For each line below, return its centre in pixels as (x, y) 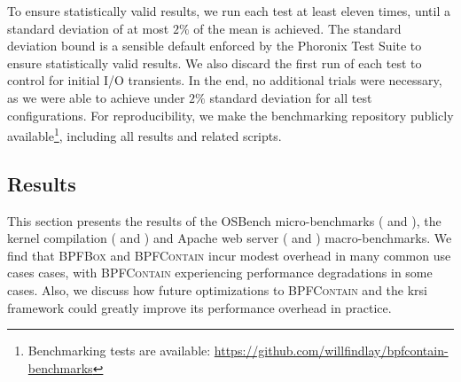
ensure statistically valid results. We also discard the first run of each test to (215, 62)
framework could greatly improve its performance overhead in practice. (199, 307)
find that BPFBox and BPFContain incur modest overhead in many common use (229, 255)
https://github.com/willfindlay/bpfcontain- (331, 351)
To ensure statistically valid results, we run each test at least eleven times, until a (229, 11)
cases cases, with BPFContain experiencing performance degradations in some (220, 273)
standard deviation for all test (291, 97)
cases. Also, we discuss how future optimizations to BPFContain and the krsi (217, 289)
